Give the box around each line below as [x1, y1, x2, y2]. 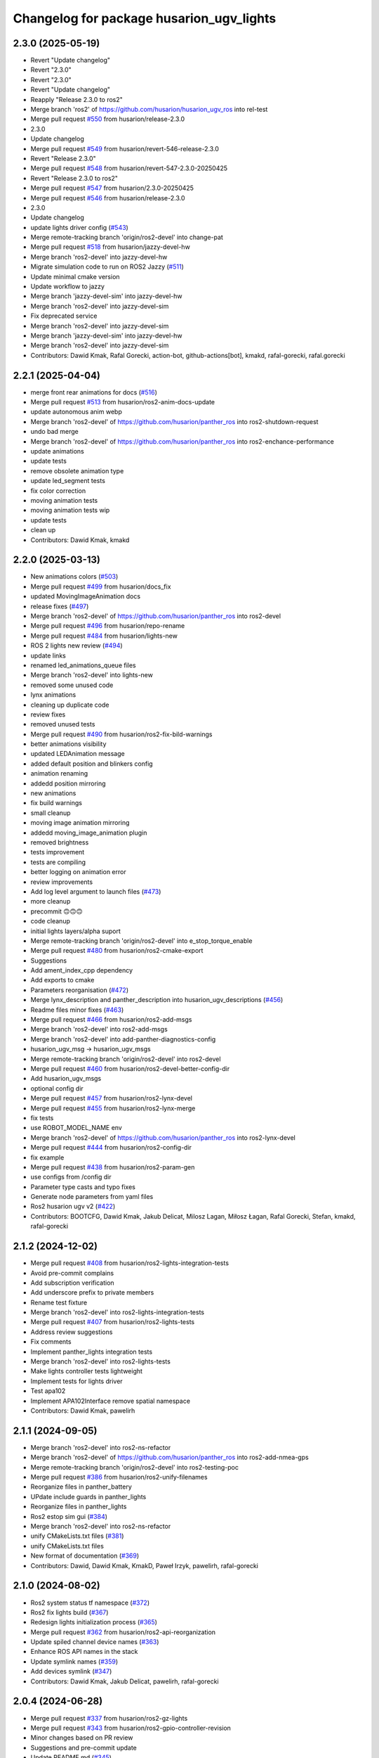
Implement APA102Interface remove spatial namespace [30, 1397, 191, 1405]
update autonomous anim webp [30, 408, 122, 416]
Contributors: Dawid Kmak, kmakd [30, 535, 130, 544]
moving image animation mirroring [30, 819, 130, 827]
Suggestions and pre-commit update [30, 1743, 137, 1752]
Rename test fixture [30, 1298, 88, 1307]
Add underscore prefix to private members [30, 1288, 154, 1297]
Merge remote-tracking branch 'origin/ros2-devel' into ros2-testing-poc [30, 1463, 239, 1471]
